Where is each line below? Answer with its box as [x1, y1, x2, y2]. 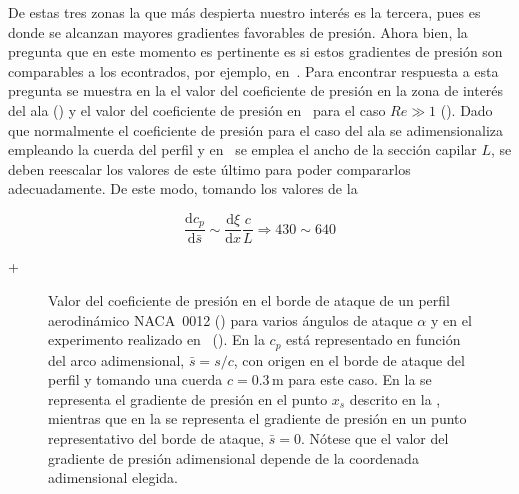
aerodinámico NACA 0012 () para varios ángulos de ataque [48, 309, 413, 330]
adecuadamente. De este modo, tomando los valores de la [8, 178, 358, 199]
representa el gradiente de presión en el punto [48, 388, 328, 409]
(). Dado [440, 99, 493, 120]
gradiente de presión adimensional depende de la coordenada [48, 447, 419, 468]
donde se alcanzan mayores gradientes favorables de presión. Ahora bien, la [8, 21, 468, 42]
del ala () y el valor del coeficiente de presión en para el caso [8, 99, 386, 120]
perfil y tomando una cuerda [48, 369, 223, 390]
